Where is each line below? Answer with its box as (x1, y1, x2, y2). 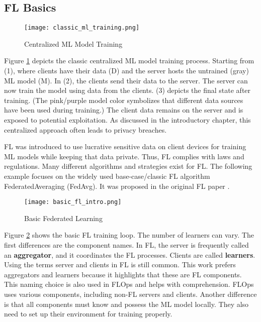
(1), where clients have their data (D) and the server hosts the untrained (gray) (4, 65, 249, 76)
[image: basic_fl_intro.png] (24, 198, 122, 206)
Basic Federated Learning (24, 212, 103, 223)
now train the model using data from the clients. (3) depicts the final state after (4, 85, 251, 95)
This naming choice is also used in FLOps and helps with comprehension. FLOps (4, 279, 254, 289)
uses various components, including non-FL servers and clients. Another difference (4, 288, 257, 299)
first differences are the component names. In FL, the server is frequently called (4, 240, 249, 250)
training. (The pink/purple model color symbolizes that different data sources (4, 94, 243, 105)
